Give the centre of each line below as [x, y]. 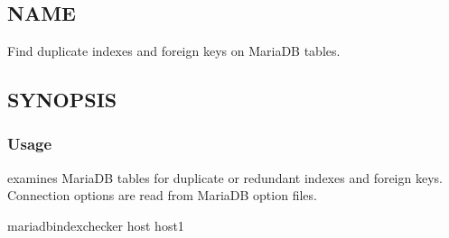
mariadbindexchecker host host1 [96, 225]
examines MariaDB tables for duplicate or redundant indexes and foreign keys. [225, 177]
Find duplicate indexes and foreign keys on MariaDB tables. [174, 50]
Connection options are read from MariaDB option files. [162, 195]
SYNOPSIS [62, 99]
